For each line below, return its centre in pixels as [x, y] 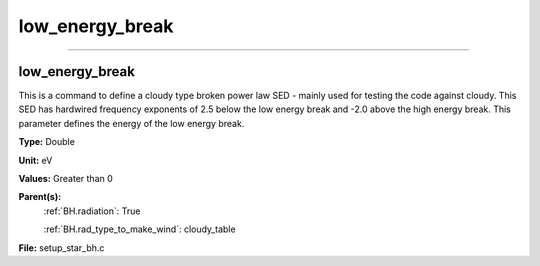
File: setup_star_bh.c [61, 247]
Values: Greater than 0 [66, 179]
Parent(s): [40, 197]
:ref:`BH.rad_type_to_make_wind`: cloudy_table [139, 229]
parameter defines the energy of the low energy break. [131, 123]
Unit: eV [35, 160]
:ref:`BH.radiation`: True [92, 211]
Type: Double [46, 142]
